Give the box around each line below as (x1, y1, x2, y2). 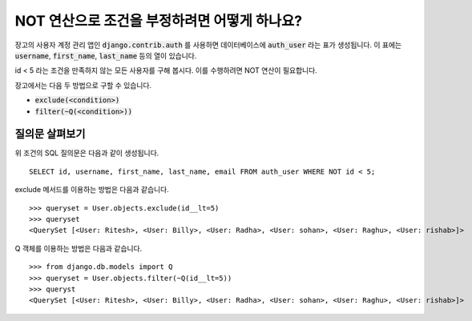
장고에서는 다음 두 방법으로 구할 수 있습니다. (14, 80, 152, 90)
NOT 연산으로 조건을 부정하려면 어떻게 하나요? (14, 12, 303, 30)
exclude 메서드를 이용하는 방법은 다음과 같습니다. (14, 185, 170, 195)
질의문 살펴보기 (14, 127, 86, 141)
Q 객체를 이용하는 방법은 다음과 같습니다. (14, 243, 143, 253)
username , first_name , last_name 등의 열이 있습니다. (14, 50, 197, 60)
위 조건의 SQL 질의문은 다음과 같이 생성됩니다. (14, 148, 159, 158)
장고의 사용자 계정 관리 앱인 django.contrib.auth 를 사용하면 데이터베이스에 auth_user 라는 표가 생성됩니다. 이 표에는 (14, 40, 402, 50)
